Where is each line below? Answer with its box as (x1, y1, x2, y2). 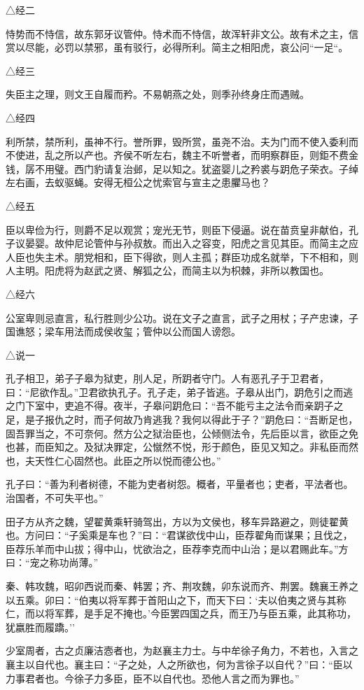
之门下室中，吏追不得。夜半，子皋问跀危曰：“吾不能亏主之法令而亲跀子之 (6, 398, 344, 413)
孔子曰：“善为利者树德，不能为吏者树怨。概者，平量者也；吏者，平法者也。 (6, 477, 353, 491)
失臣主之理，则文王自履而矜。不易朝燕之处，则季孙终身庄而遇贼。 (6, 87, 309, 101)
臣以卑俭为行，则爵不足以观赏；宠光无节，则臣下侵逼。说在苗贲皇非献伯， (6, 222, 349, 237)
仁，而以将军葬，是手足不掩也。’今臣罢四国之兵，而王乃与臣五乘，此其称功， (6, 606, 356, 621)
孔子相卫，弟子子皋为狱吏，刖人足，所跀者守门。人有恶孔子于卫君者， (6, 371, 329, 386)
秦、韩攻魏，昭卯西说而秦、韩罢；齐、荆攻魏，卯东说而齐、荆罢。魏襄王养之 (6, 579, 358, 593)
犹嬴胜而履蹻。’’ (6, 619, 75, 634)
